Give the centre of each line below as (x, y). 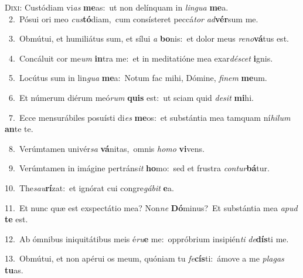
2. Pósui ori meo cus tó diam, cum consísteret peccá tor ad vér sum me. (133, 18)
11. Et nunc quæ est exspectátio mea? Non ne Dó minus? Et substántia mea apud (151, 207)
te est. (16, 219)
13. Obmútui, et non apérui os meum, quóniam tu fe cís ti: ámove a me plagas (144, 258)
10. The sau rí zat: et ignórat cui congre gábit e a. (89, 187)
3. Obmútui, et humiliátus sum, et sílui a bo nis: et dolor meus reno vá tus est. (149, 38)
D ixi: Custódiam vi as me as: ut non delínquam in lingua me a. (117, 7)
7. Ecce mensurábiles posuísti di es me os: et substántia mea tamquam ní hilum (149, 117)
